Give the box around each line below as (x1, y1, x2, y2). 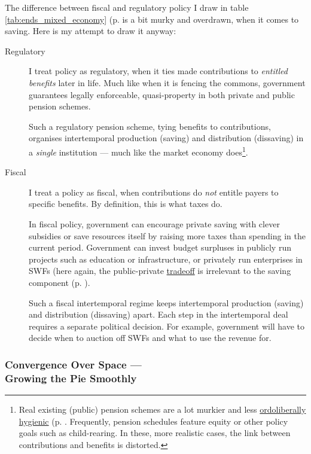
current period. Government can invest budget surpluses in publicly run (29, 241, 291, 254)
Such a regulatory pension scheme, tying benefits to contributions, (29, 120, 271, 132)
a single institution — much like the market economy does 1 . (29, 144, 248, 158)
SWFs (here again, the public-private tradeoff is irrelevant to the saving (29, 264, 291, 277)
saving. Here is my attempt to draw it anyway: (5, 25, 176, 37)
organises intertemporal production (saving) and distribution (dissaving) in (29, 132, 304, 144)
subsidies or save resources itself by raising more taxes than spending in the (29, 229, 306, 242)
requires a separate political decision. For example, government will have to (29, 319, 305, 332)
